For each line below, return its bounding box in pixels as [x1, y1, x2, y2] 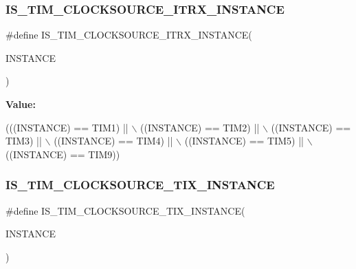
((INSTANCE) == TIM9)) [5, 147, 120, 161]
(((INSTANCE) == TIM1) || [5, 120, 129, 134]
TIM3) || [5, 133, 42, 148]
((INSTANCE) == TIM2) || [140, 120, 260, 134]
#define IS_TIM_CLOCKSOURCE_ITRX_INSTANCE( [5, 28, 252, 42]
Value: [5, 97, 36, 111]
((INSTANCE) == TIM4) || [54, 133, 173, 148]
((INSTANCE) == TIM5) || [184, 133, 304, 148]
